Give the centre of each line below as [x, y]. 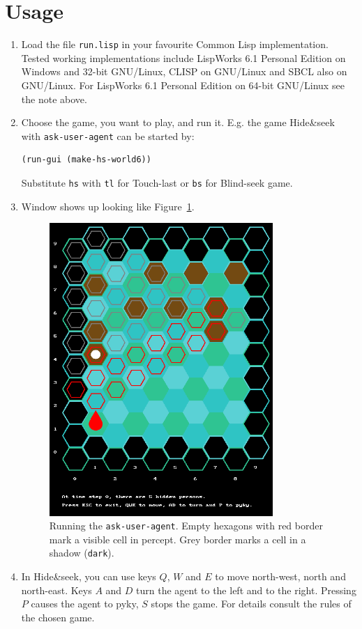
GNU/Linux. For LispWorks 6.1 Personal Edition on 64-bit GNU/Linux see [183, 85]
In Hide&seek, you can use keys [89, 576]
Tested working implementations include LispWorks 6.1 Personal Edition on [183, 57]
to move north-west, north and [280, 576]
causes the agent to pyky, [85, 604]
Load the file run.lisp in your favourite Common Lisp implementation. [175, 44]
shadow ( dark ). [82, 553]
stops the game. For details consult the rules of [251, 604]
